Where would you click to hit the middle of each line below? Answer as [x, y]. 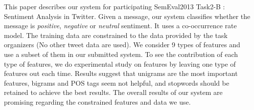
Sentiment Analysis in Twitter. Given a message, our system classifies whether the [127, 16]
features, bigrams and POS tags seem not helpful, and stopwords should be [117, 82]
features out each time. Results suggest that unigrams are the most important [121, 73]
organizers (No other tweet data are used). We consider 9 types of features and [122, 45]
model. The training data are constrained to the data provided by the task [116, 35]
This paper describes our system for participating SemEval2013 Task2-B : [115, 6]
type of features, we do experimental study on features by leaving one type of [120, 64]
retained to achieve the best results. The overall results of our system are [113, 92]
